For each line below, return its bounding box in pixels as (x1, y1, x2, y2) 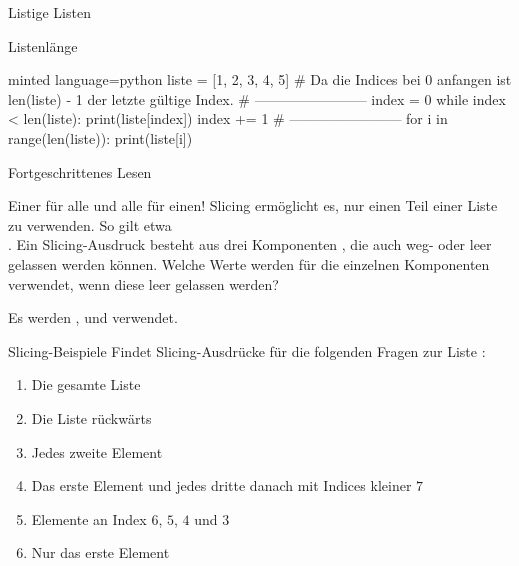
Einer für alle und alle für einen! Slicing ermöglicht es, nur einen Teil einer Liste (8, 195, 498, 216)
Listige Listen (8, 2, 91, 22)
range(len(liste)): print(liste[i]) (8, 127, 193, 148)
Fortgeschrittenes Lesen (8, 161, 152, 182)
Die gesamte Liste (31, 374, 141, 395)
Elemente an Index (31, 508, 147, 529)
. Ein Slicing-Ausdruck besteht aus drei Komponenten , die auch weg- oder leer (8, 234, 492, 255)
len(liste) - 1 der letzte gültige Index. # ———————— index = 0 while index (8, 88, 506, 109)
